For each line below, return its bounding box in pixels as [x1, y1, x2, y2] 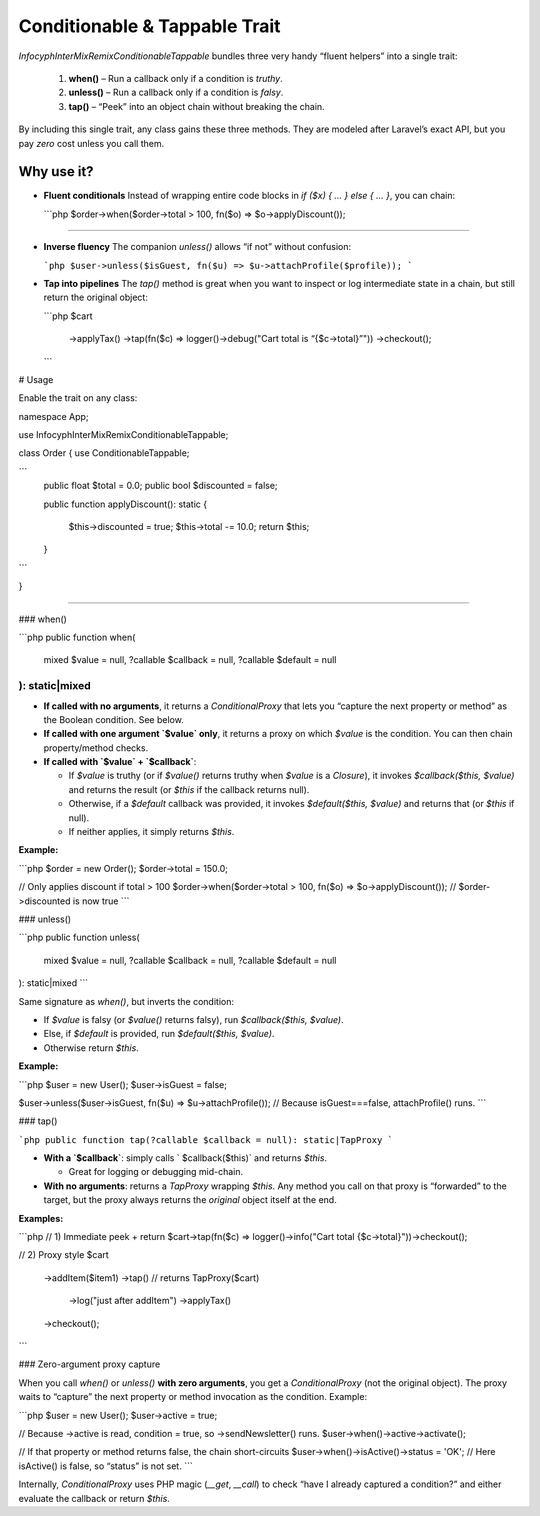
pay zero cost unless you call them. [18, 137, 165, 149]
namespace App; [18, 410, 89, 422]
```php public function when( [18, 631, 136, 643]
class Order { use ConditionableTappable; [18, 447, 190, 459]
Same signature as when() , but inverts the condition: [18, 995, 235, 1007]
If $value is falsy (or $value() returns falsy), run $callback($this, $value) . [43, 1013, 344, 1025]
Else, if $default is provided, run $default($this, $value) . [43, 1028, 275, 1040]
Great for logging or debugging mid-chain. [68, 1166, 244, 1178]
